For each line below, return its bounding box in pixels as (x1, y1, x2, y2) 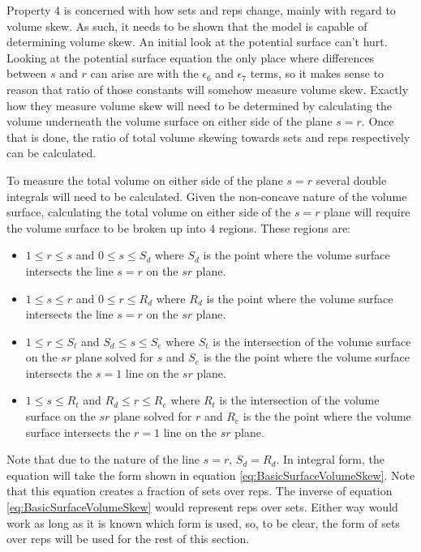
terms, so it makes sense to (250, 65, 384, 82)
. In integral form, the (276, 451, 384, 468)
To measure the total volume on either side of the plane (6, 171, 283, 188)
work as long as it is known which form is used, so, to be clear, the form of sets (6, 514, 400, 531)
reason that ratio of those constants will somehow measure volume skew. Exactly (6, 80, 409, 97)
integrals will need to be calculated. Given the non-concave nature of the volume (6, 187, 407, 204)
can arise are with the (90, 65, 199, 82)
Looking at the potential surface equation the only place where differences (6, 49, 375, 66)
